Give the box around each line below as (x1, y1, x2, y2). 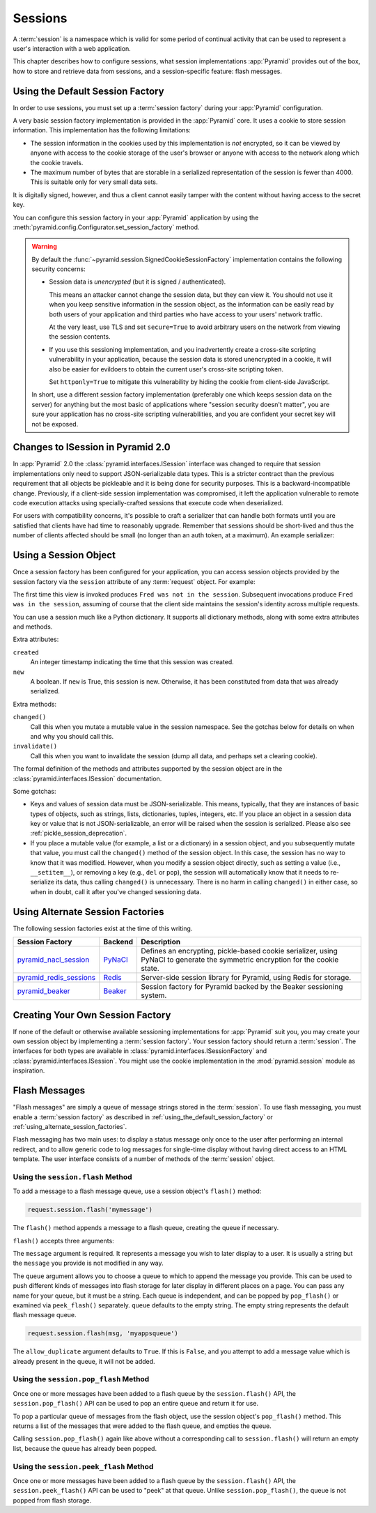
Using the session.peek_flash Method (13, 1461, 154, 1471)
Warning (31, 243, 57, 251)
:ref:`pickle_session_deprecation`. (30, 829, 127, 838)
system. (141, 990, 167, 1000)
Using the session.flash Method (13, 1172, 132, 1181)
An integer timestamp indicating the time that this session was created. (30, 658, 235, 666)
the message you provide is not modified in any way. (13, 1259, 164, 1268)
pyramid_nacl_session (17, 955, 90, 965)
